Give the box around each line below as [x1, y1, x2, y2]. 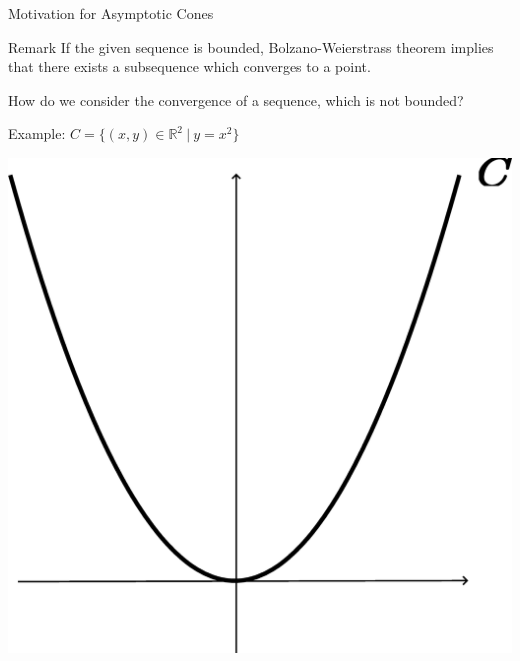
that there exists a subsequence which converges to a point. [8, 56, 371, 77]
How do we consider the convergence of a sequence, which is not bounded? [8, 89, 464, 110]
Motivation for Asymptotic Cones [8, 3, 214, 23]
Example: [8, 123, 66, 144]
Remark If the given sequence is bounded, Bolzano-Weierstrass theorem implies [8, 36, 494, 57]
